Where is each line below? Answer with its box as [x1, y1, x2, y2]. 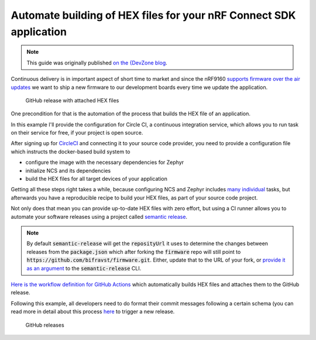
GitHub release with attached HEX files [25, 97, 119, 104]
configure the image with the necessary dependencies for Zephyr [25, 159, 184, 166]
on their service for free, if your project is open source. [11, 129, 143, 136]
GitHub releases [25, 321, 64, 328]
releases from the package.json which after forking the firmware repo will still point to [26, 248, 241, 255]
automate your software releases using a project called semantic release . [11, 213, 187, 220]
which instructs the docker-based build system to [11, 148, 130, 155]
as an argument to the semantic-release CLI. [26, 265, 142, 272]
